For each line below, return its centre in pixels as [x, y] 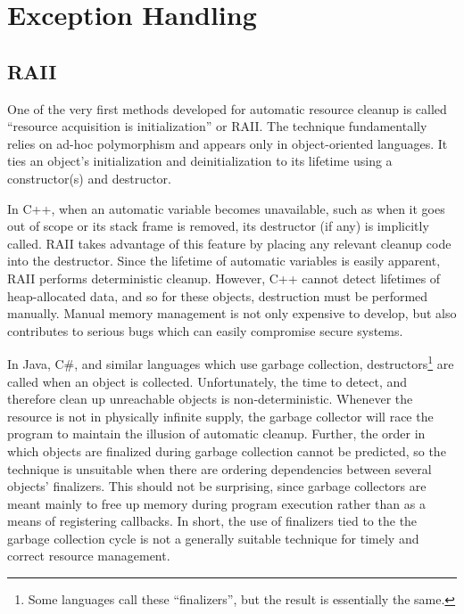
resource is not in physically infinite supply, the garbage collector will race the [220, 416]
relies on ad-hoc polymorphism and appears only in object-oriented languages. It [228, 143]
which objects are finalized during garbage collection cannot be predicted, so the [227, 450]
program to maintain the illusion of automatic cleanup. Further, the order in [216, 434]
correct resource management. [89, 556]
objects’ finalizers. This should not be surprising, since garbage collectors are [217, 486]
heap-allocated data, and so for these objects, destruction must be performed [218, 295]
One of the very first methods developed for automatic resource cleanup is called [227, 108]
